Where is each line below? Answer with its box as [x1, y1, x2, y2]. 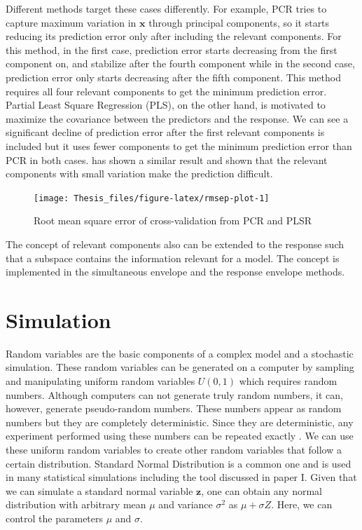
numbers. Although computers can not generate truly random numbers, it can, [6, 387, 343, 402]
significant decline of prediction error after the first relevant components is [6, 125, 325, 140]
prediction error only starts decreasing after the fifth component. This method [6, 69, 341, 84]
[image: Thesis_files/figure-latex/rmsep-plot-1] [34, 193, 270, 203]
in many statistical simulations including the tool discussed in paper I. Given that [6, 470, 357, 484]
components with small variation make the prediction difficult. [6, 166, 273, 181]
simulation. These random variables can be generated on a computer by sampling [6, 360, 354, 374]
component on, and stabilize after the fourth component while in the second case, [6, 56, 355, 71]
